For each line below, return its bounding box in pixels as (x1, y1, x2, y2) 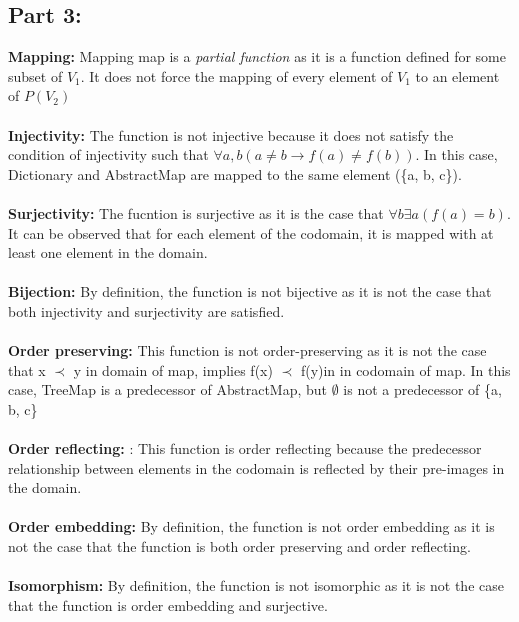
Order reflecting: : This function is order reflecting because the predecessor (8, 438, 482, 459)
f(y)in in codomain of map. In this (300, 359, 511, 380)
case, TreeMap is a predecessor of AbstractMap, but (8, 379, 328, 400)
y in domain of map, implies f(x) (73, 359, 273, 380)
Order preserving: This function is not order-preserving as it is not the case (8, 340, 487, 361)
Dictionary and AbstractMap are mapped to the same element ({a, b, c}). (8, 163, 462, 184)
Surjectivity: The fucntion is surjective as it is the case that (8, 202, 384, 223)
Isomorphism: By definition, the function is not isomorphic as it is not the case (8, 575, 504, 596)
